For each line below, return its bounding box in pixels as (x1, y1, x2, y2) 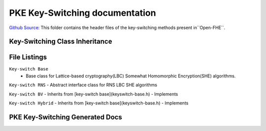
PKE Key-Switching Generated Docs (9, 113, 123, 121)
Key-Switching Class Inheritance (9, 37, 112, 46)
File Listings (9, 53, 47, 62)
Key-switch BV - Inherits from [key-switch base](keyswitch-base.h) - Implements (9, 91, 178, 97)
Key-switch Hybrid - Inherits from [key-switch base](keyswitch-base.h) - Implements (9, 100, 189, 106)
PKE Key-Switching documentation (9, 7, 156, 18)
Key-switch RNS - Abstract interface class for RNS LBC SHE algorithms (9, 82, 158, 88)
